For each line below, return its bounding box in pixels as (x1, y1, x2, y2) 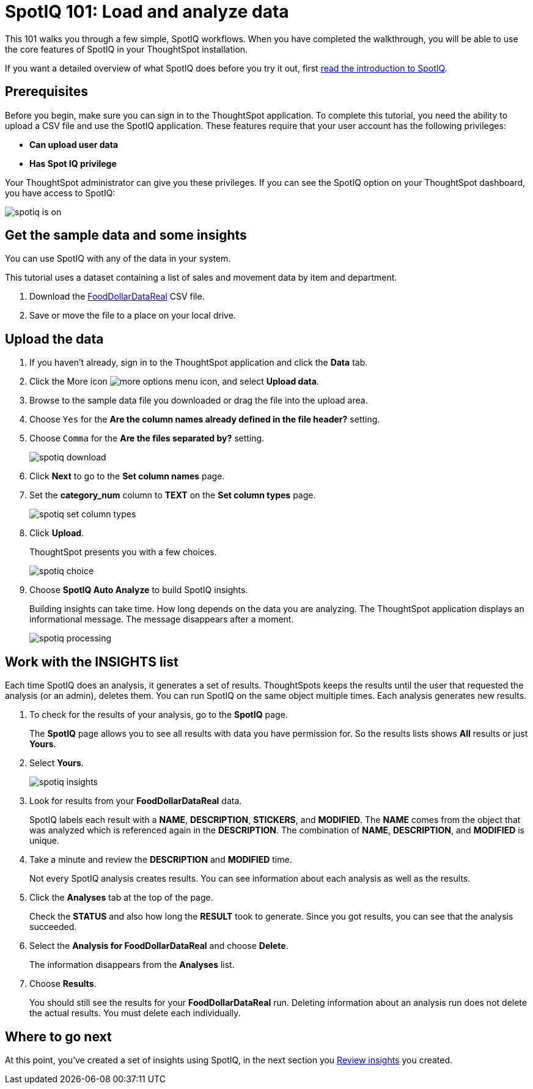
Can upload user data (29, 139, 119, 150)
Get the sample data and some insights (5, 227, 247, 243)
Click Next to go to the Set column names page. (29, 471, 225, 482)
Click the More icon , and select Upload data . (29, 376, 319, 387)
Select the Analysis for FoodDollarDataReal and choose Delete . (29, 940, 289, 951)
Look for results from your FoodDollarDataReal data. (29, 796, 242, 807)
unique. (29, 835, 59, 846)
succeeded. (29, 921, 77, 932)
